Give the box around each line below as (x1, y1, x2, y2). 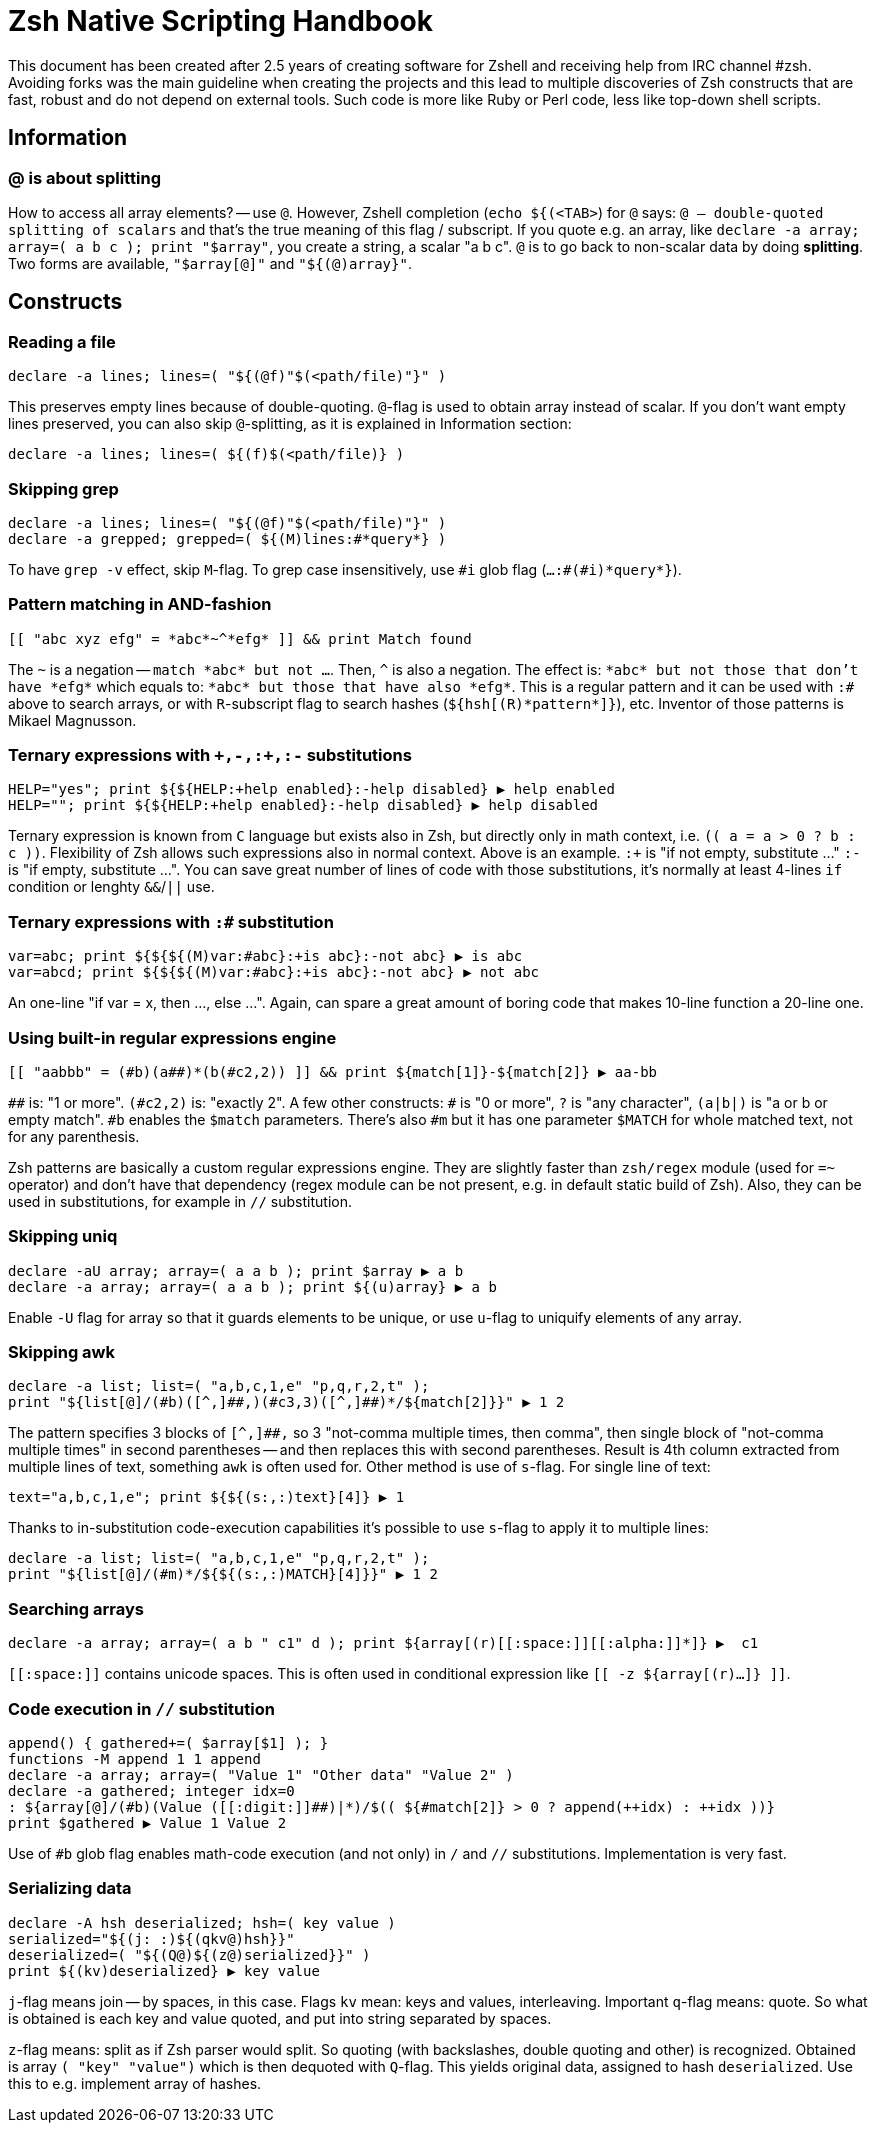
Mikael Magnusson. (8, 711, 137, 729)
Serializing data (8, 1878, 132, 1899)
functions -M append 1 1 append (8, 1750, 261, 1767)
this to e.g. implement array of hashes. (8, 2074, 262, 2092)
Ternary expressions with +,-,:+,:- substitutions (8, 745, 412, 766)
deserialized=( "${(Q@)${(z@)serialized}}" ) (8, 1946, 371, 1963)
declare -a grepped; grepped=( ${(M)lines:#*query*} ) (8, 530, 447, 547)
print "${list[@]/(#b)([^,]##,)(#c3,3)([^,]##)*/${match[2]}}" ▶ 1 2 (8, 1394, 565, 1411)
